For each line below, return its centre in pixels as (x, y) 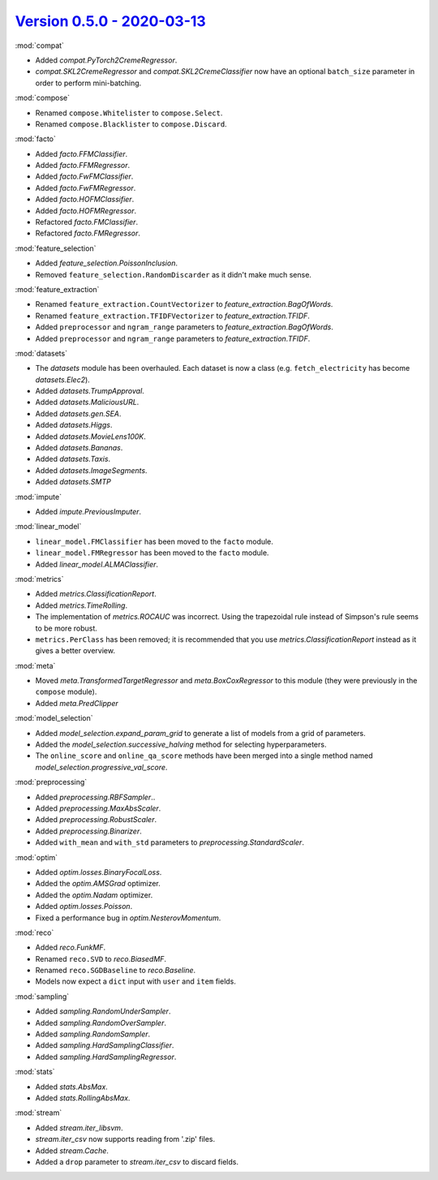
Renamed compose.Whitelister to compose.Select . (129, 113)
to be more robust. (66, 628)
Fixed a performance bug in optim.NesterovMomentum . (128, 918)
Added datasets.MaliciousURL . (87, 403)
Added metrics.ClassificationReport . (96, 594)
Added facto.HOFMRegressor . (86, 210)
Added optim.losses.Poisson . (84, 907)
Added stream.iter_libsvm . (79, 1127)
